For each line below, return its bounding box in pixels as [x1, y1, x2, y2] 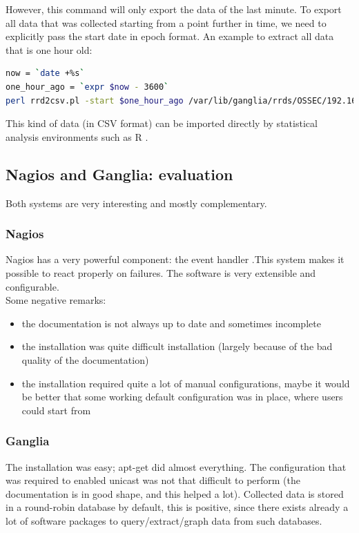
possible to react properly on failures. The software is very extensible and [6, 265, 316, 280]
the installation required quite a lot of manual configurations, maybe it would [21, 376, 350, 390]
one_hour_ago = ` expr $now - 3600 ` [6, 81, 169, 92]
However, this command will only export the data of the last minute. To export [6, 2, 342, 16]
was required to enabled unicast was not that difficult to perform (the [6, 473, 300, 487]
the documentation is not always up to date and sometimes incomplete [21, 316, 321, 330]
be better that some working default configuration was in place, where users [21, 389, 343, 404]
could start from [21, 403, 91, 417]
